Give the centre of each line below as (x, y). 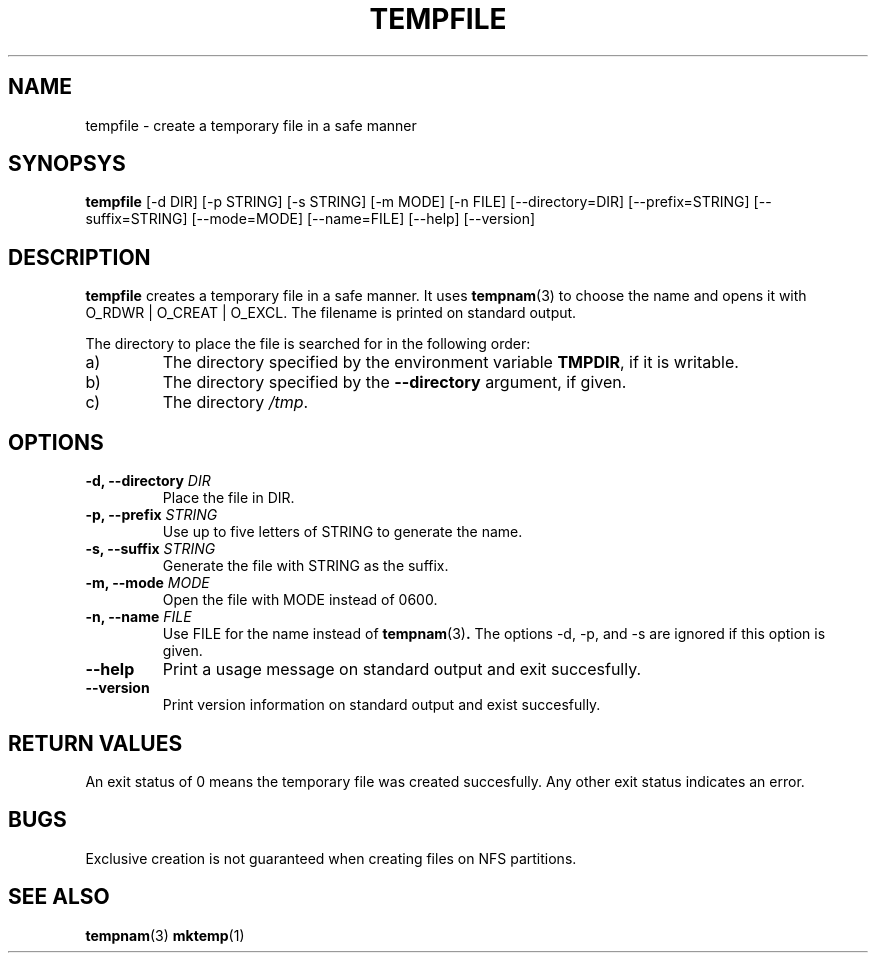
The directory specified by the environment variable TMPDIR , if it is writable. (450, 362)
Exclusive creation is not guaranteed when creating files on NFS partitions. (331, 858)
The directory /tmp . (235, 402)
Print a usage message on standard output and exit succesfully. (402, 669)
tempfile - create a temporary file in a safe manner (251, 125)
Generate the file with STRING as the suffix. (305, 566)
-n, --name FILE (138, 617)
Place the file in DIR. (228, 498)
